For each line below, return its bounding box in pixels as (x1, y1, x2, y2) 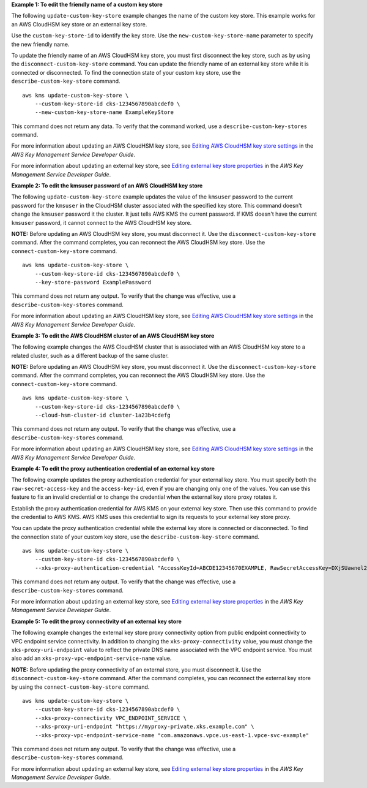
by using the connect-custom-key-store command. (11, 683, 150, 691)
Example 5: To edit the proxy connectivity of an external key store (11, 618, 182, 625)
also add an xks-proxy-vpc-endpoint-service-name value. (11, 654, 172, 662)
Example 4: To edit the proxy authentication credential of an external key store (11, 464, 215, 472)
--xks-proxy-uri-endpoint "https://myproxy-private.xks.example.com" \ (34, 723, 254, 730)
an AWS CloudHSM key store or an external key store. (11, 20, 147, 28)
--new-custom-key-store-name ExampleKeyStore (34, 109, 174, 116)
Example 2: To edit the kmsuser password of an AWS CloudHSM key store (11, 182, 203, 189)
